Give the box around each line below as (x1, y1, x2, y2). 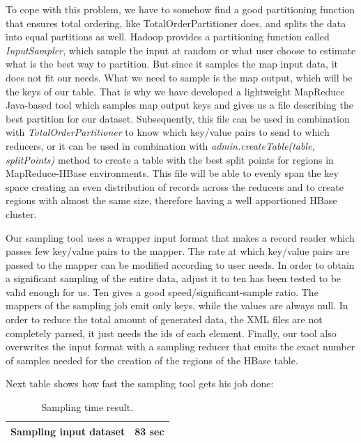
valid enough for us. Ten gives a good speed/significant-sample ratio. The (6, 284, 318, 299)
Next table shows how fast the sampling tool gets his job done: (6, 376, 274, 391)
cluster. (6, 206, 37, 221)
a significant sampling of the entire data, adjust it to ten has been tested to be (6, 271, 341, 286)
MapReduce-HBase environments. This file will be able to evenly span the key (6, 166, 339, 180)
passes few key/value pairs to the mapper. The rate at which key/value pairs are (6, 244, 350, 258)
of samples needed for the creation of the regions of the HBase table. (6, 352, 298, 367)
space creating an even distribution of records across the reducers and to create (6, 179, 344, 194)
